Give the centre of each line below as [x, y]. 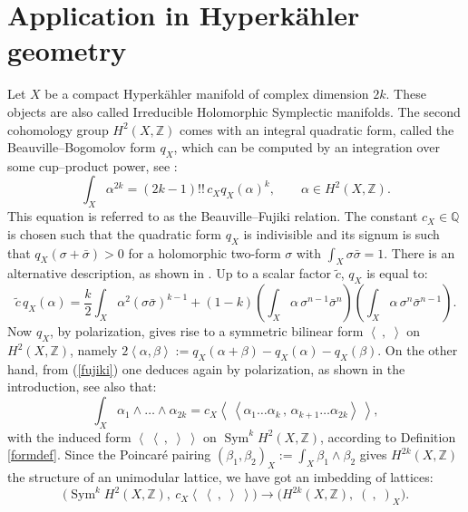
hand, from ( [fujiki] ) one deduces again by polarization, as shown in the [206, 368]
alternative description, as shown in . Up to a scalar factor [170, 273]
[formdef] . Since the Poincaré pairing [109, 454]
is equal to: [397, 273]
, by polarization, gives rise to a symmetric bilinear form [207, 331]
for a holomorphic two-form [205, 252]
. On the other [418, 350]
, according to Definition [388, 436]
